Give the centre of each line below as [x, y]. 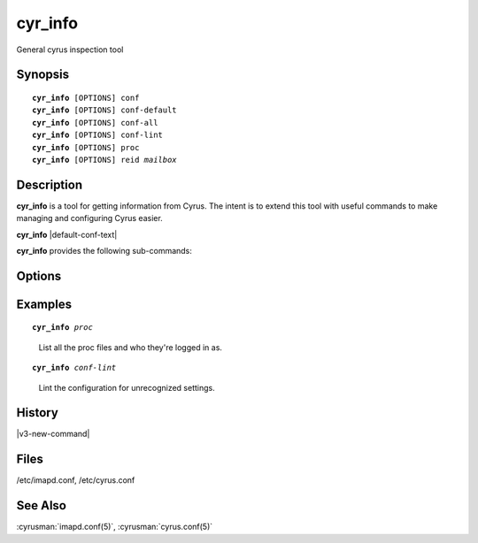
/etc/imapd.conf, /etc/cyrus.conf [76, 480]
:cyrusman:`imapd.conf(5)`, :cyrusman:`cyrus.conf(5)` [115, 527]
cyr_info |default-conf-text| [67, 234]
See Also [41, 505]
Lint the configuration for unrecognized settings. [127, 387]
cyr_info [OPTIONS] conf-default [104, 110]
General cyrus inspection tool [70, 50]
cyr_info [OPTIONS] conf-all [95, 122]
